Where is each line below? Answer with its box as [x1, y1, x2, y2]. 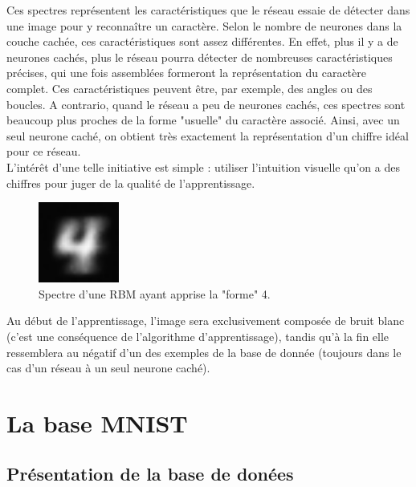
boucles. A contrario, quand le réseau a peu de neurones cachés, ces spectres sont [6, 95, 406, 112]
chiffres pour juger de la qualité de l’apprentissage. [6, 174, 255, 191]
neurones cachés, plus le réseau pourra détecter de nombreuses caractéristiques [6, 48, 393, 65]
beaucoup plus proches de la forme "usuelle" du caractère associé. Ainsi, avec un [6, 112, 400, 128]
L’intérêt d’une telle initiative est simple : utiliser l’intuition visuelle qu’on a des [6, 158, 400, 175]
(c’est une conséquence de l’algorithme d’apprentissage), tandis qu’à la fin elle [6, 327, 389, 344]
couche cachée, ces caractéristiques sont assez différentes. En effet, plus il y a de [6, 33, 398, 50]
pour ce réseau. [6, 143, 81, 160]
